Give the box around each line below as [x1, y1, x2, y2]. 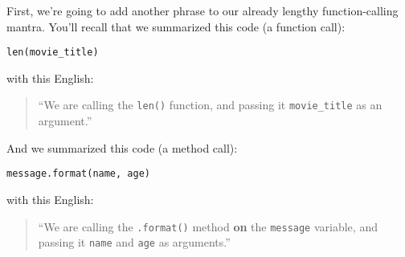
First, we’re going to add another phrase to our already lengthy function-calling [6, 2, 399, 18]
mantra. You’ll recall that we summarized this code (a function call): [6, 18, 346, 35]
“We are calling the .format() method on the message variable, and [38, 218, 378, 235]
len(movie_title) [6, 47, 99, 59]
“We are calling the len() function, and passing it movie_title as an [38, 96, 382, 113]
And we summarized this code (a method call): [6, 139, 238, 156]
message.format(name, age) [6, 168, 150, 180]
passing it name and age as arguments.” [38, 234, 231, 251]
